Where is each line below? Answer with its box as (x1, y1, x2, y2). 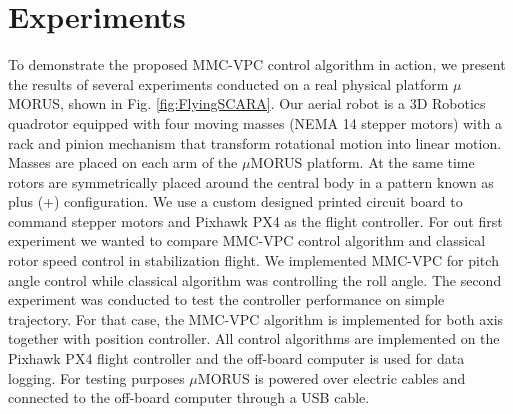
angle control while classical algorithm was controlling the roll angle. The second (8, 269, 502, 290)
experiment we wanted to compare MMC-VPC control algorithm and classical (8, 230, 486, 251)
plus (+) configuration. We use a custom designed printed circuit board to (8, 191, 463, 212)
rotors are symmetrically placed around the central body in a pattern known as (8, 171, 494, 192)
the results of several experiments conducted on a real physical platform (8, 73, 449, 94)
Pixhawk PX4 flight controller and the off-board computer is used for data (8, 348, 465, 369)
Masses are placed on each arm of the (8, 152, 238, 173)
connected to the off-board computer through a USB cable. (8, 387, 370, 408)
